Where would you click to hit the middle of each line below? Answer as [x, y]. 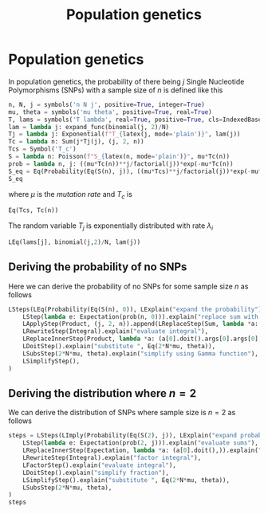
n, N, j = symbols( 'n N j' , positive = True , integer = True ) [106, 104]
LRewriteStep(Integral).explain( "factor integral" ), [112, 458]
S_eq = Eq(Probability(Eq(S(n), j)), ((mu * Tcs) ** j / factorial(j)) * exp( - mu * [135, 171]
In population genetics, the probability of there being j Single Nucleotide [126, 81]
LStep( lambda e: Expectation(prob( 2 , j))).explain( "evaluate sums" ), [141, 443]
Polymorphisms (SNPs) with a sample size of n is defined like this [116, 90]
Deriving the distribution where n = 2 [102, 393]
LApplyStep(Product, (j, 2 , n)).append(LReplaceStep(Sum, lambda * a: [141, 324]
